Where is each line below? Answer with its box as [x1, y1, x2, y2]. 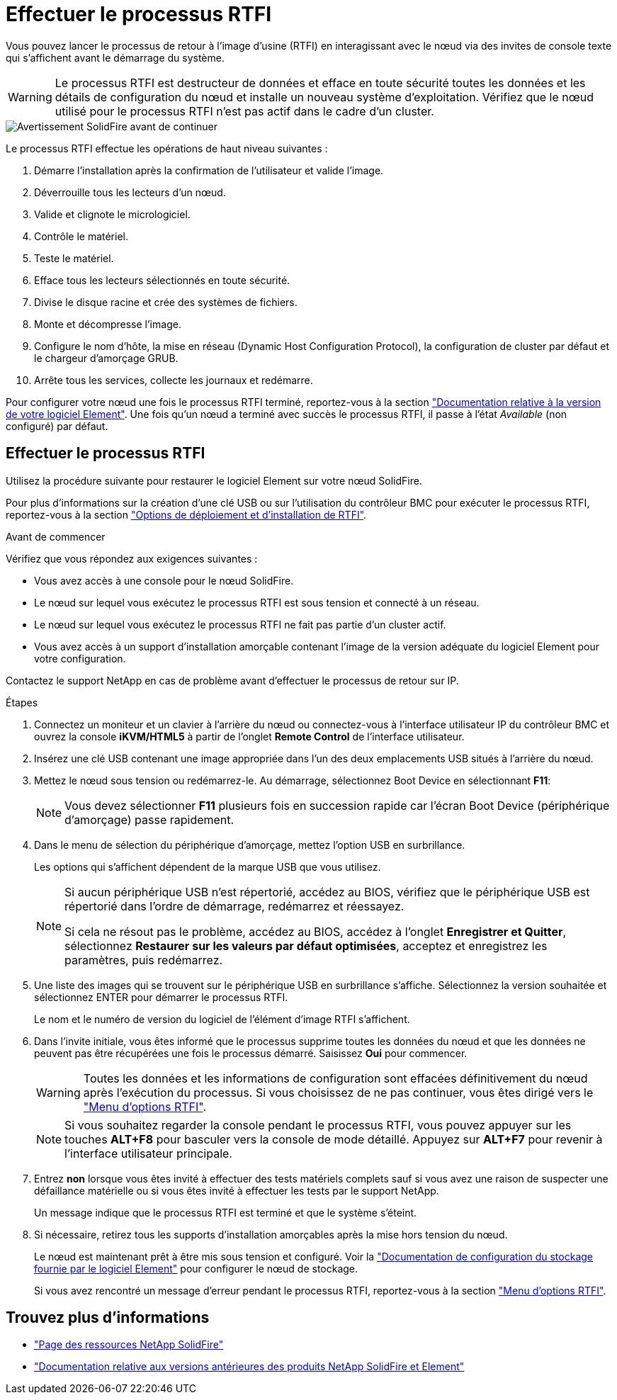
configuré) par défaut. [6, 419, 108, 432]
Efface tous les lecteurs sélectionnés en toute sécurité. [34, 273, 290, 286]
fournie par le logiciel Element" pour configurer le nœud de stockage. [34, 1262, 358, 1275]
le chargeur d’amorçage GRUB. [34, 351, 179, 364]
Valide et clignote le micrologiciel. [34, 208, 191, 220]
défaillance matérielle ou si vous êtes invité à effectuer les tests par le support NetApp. [34, 1184, 439, 1197]
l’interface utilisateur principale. [64, 1146, 232, 1161]
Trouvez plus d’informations [6, 1309, 210, 1327]
